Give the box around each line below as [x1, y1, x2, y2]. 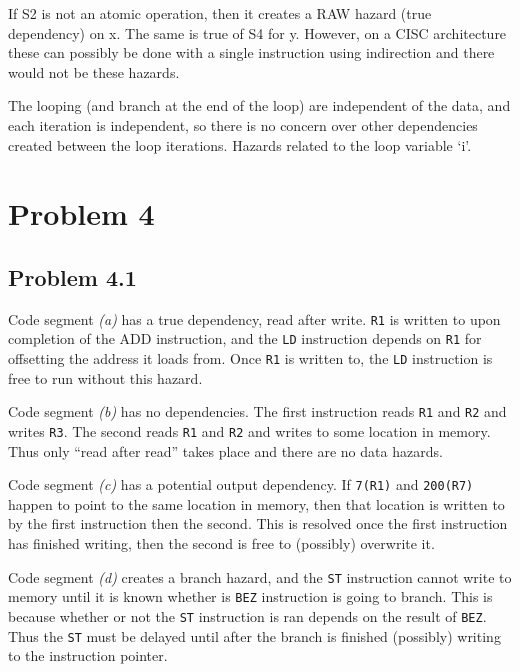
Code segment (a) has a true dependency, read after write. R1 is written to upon [8, 308, 501, 329]
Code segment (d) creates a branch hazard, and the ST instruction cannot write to [8, 566, 512, 587]
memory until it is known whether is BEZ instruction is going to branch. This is [8, 586, 493, 607]
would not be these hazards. [8, 61, 180, 82]
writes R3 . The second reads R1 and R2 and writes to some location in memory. [8, 420, 491, 441]
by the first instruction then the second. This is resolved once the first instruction [8, 513, 508, 534]
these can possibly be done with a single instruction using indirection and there [8, 42, 495, 63]
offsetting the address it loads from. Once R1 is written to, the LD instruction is [8, 348, 493, 369]
